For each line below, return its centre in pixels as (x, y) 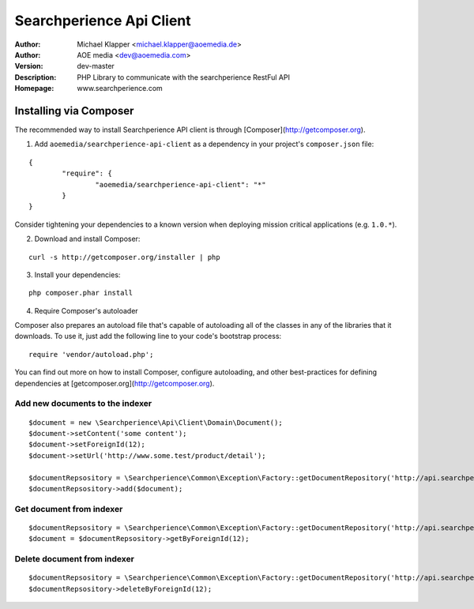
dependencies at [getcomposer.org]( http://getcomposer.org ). (115, 383)
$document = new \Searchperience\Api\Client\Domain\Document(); (156, 422)
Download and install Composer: (87, 239)
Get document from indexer (69, 509)
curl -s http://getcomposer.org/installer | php (124, 257)
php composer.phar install (81, 293)
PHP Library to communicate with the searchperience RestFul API (183, 77)
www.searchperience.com (120, 88)
